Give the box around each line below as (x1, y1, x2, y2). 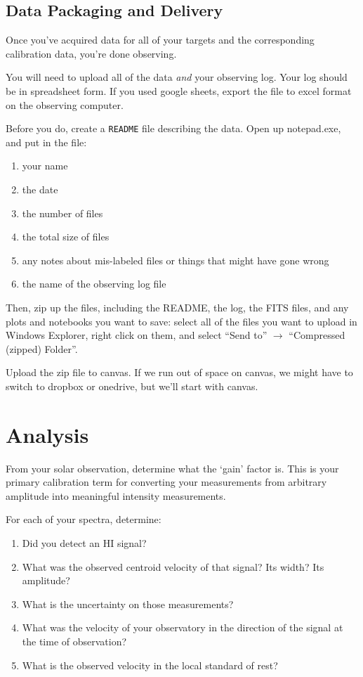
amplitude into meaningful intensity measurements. (6, 488, 226, 503)
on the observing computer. (6, 97, 124, 112)
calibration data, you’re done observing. (6, 46, 177, 60)
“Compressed (289, 328, 345, 342)
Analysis (6, 420, 89, 449)
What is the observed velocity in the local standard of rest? (22, 657, 278, 672)
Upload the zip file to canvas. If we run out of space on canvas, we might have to (6, 365, 353, 380)
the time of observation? (22, 634, 127, 649)
